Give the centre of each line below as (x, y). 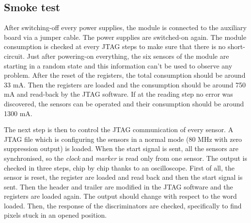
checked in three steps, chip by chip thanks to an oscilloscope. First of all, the (119, 167)
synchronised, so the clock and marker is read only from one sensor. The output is (125, 158)
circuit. (14, 56)
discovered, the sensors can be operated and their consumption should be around (124, 103)
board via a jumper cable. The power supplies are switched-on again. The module (125, 37)
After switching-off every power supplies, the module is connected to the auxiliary (125, 27)
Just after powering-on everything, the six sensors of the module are (128, 56)
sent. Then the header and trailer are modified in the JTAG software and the (118, 186)
